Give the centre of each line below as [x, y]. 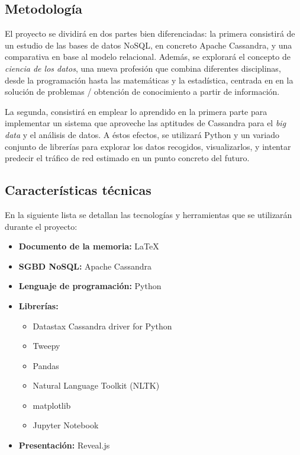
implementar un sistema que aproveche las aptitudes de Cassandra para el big [146, 123]
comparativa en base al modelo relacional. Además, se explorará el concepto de [148, 57]
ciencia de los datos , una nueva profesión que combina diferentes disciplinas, [143, 68]
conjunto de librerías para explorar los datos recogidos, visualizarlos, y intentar [148, 146]
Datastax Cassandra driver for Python [102, 326]
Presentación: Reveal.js [64, 445]
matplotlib [52, 405]
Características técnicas [78, 190]
